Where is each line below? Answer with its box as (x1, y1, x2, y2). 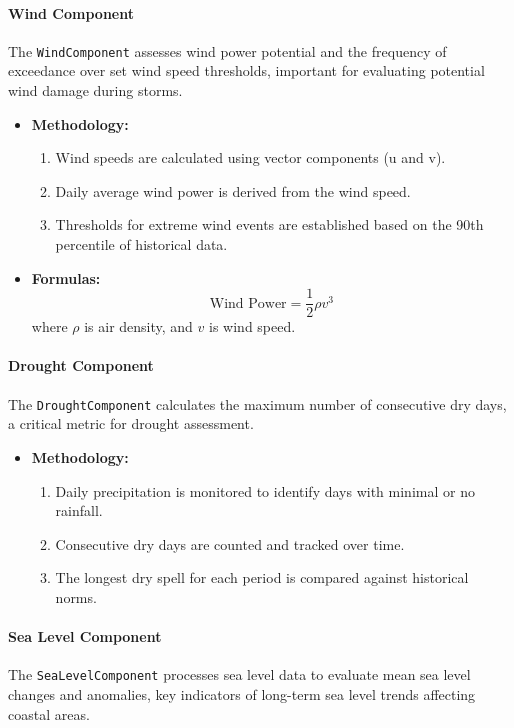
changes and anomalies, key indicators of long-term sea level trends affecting (8, 683, 476, 704)
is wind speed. (209, 316, 296, 337)
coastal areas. (8, 703, 90, 724)
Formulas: (31, 267, 101, 288)
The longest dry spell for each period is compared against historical (55, 567, 469, 588)
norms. (55, 586, 97, 607)
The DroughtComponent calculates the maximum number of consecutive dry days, (8, 393, 507, 414)
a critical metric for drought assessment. (8, 413, 254, 434)
